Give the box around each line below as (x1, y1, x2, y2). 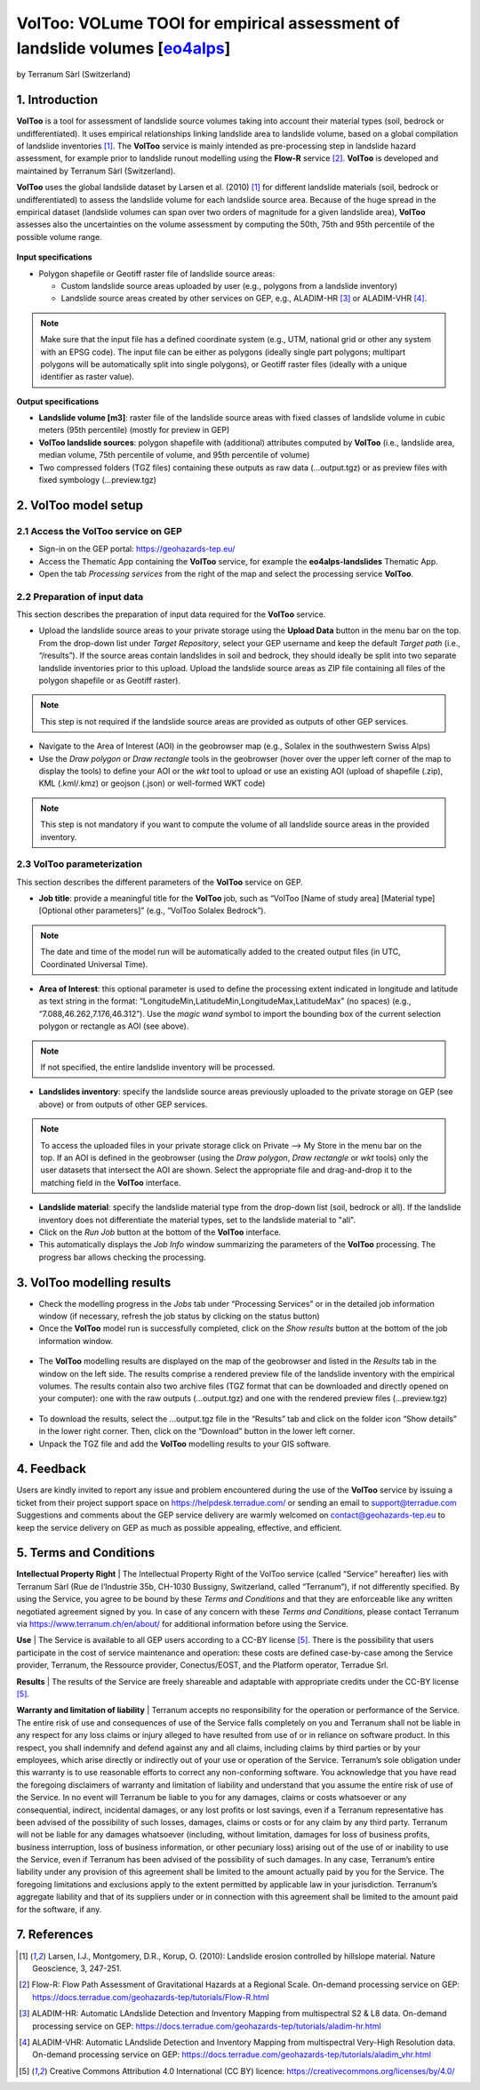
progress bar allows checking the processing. (38, 1252, 206, 1262)
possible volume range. (16, 231, 102, 242)
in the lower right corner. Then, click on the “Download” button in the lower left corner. (38, 1426, 356, 1437)
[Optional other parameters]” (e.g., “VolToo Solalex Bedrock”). (38, 905, 267, 916)
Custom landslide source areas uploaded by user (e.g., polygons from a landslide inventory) (60, 280, 398, 291)
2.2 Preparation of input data (16, 590, 144, 603)
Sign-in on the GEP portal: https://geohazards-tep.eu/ (38, 543, 236, 555)
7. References (16, 1927, 93, 1942)
